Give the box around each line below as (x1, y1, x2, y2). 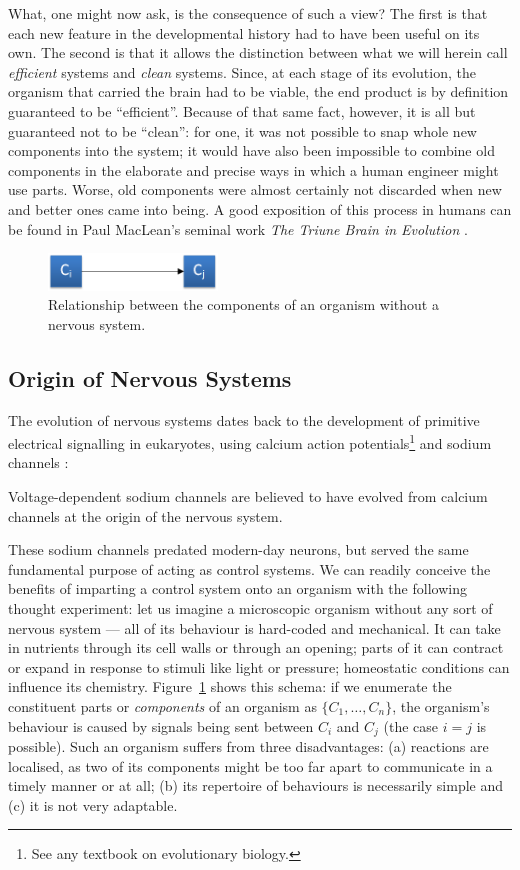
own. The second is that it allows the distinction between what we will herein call (8, 42, 508, 63)
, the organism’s (392, 695, 490, 716)
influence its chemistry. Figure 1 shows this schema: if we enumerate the (8, 676, 452, 697)
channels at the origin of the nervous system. (8, 505, 283, 526)
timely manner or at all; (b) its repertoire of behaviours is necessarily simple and (8, 775, 504, 796)
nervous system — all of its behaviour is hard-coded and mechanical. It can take (8, 617, 501, 638)
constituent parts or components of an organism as (8, 695, 317, 716)
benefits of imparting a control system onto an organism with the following (8, 578, 467, 599)
